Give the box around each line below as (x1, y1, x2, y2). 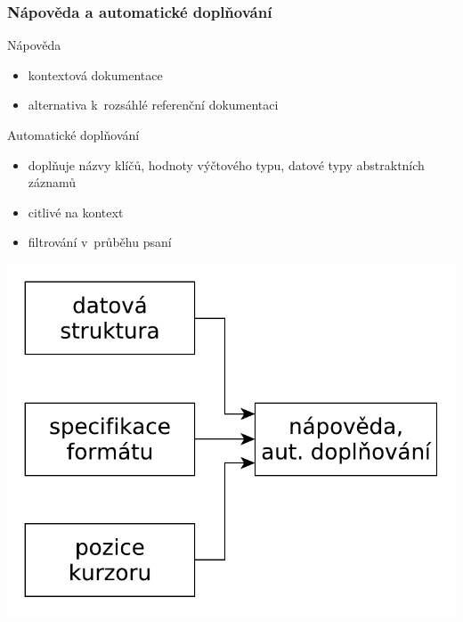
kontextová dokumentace (28, 65, 163, 84)
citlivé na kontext (28, 202, 124, 221)
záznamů (28, 173, 77, 192)
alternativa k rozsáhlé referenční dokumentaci (28, 95, 279, 114)
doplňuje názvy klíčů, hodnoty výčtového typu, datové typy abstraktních (28, 155, 425, 174)
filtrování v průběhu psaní (28, 233, 172, 251)
